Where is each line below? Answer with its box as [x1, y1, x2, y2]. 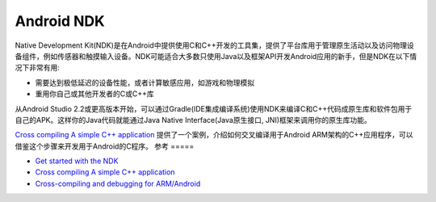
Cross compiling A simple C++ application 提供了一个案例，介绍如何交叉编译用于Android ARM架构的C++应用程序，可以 [15, 130, 413, 140]
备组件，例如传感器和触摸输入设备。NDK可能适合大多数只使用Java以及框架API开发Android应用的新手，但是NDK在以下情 [15, 51, 417, 61]
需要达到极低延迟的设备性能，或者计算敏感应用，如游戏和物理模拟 [35, 78, 254, 87]
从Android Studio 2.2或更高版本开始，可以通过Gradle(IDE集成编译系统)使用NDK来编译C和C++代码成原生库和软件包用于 [15, 103, 413, 113]
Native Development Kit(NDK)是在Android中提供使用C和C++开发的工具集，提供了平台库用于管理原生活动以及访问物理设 [15, 40, 415, 50]
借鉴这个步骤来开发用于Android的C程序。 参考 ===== [15, 141, 195, 151]
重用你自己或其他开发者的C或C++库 [35, 89, 154, 99]
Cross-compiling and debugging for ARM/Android [35, 179, 201, 188]
